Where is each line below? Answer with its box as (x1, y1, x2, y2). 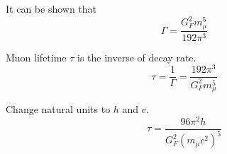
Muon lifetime (6, 49, 67, 64)
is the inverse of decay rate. (77, 49, 196, 64)
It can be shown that (6, 1, 97, 16)
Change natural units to (6, 102, 111, 117)
